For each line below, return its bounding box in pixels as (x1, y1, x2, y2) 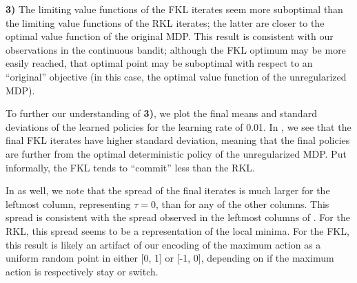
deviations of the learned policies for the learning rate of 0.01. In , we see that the (6, 119, 351, 134)
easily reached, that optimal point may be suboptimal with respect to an (6, 56, 313, 70)
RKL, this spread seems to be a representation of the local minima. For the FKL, (6, 223, 349, 238)
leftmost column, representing (6, 196, 131, 211)
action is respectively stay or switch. (6, 264, 159, 278)
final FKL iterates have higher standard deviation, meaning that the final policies (6, 133, 350, 147)
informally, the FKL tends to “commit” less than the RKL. (6, 160, 255, 174)
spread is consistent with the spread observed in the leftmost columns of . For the (6, 210, 350, 224)
